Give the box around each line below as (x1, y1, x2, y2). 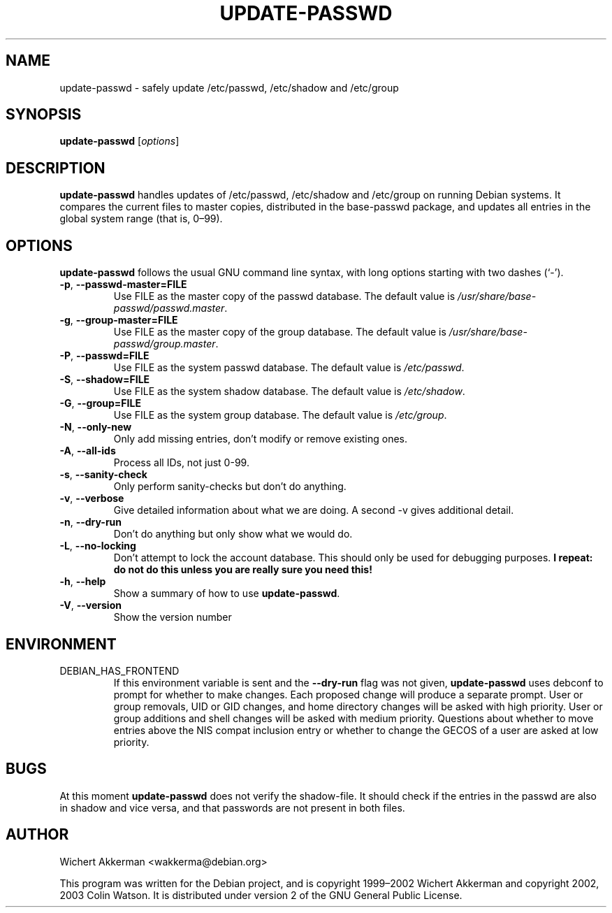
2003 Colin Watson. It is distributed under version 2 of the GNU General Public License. (59, 889, 462, 901)
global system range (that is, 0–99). (59, 213, 223, 225)
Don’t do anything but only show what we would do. (113, 528, 353, 540)
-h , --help (59, 575, 106, 588)
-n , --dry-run (59, 516, 122, 529)
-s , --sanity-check (59, 468, 147, 481)
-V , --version (59, 599, 122, 612)
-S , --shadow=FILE (59, 373, 150, 386)
